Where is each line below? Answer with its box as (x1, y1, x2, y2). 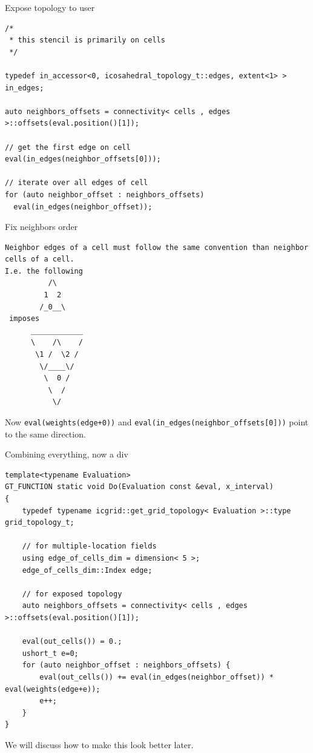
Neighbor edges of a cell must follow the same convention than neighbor (5, 243, 309, 252)
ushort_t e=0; (22, 649, 79, 658)
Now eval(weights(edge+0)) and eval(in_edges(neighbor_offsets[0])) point (5, 416, 309, 428)
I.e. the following (5, 266, 83, 275)
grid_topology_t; (5, 518, 74, 527)
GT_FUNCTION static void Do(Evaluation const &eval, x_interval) (5, 482, 274, 491)
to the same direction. (5, 427, 86, 440)
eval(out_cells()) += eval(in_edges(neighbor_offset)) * (39, 672, 274, 681)
